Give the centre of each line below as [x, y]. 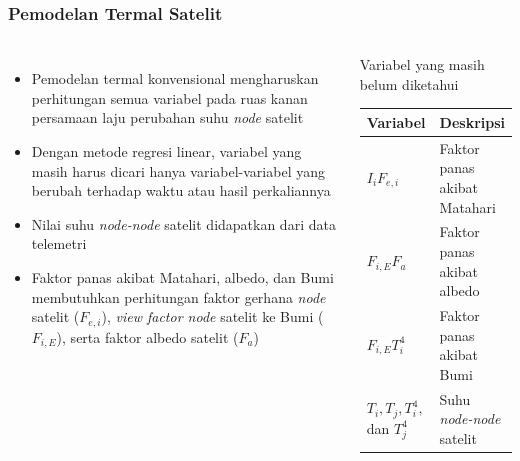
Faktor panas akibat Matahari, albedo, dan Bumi [182, 276]
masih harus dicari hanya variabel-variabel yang [178, 170]
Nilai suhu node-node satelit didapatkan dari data [183, 223]
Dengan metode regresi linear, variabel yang [166, 151]
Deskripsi [472, 121]
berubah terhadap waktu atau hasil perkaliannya [181, 190]
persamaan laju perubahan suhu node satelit [167, 117]
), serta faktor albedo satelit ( [147, 336]
